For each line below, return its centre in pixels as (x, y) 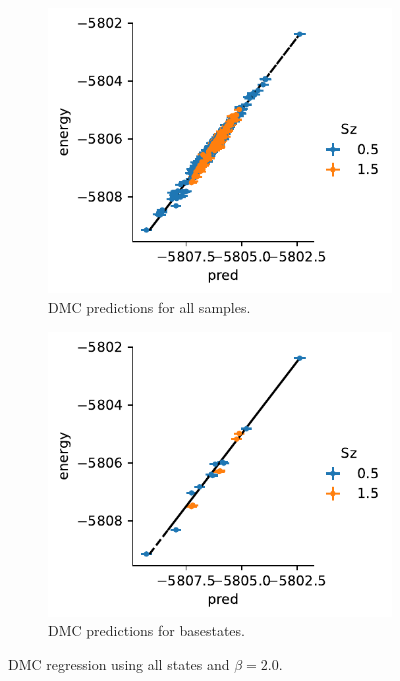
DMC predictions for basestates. (146, 630)
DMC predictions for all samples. (149, 306)
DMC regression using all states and (119, 664)
